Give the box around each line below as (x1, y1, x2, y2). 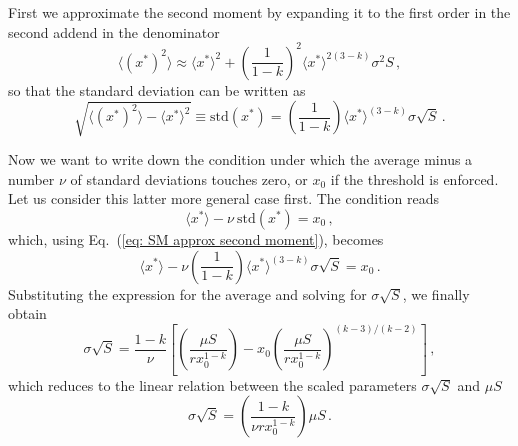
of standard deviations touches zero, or (70, 168, 308, 189)
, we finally (402, 283, 470, 304)
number (8, 168, 55, 189)
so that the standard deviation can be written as (8, 79, 306, 100)
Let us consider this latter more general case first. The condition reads (8, 188, 439, 209)
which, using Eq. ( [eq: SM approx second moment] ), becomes (8, 228, 384, 249)
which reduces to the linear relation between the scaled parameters (8, 374, 417, 395)
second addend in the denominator (8, 21, 220, 42)
